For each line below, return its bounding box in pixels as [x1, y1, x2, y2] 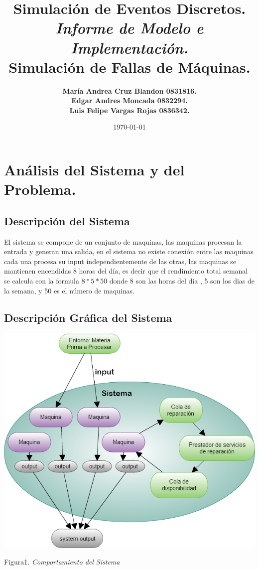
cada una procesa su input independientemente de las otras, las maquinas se [4, 256, 237, 266]
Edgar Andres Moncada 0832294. [71, 95, 188, 106]
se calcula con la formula [4, 276, 79, 286]
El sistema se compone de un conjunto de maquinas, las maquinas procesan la [4, 236, 242, 247]
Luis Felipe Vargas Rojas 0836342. [69, 105, 190, 115]
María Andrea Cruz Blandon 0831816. [62, 85, 197, 96]
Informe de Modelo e [55, 17, 204, 38]
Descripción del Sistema [4, 213, 130, 228]
